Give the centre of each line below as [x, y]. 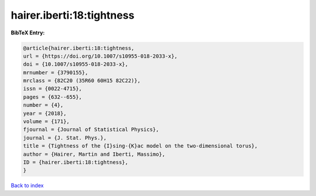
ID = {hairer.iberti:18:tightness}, [76, 162]
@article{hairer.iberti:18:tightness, [79, 48]
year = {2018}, [45, 113]
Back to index [27, 185]
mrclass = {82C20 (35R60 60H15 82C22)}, [82, 81]
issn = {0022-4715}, [52, 89]
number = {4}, [43, 105]
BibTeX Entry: [28, 33]
